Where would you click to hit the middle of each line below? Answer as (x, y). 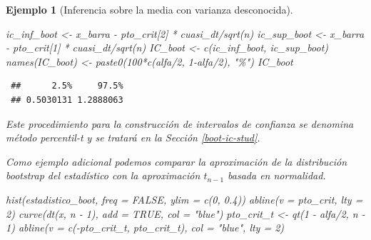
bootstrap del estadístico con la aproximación (103, 175)
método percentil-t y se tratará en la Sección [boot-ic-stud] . (133, 137)
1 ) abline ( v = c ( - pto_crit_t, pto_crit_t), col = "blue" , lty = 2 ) (145, 227)
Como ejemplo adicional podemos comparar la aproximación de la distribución (177, 161)
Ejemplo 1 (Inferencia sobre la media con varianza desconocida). (149, 9)
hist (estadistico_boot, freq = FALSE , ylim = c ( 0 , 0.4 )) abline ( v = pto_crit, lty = (184, 199)
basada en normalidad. (277, 175)
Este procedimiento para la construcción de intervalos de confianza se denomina (180, 123)
